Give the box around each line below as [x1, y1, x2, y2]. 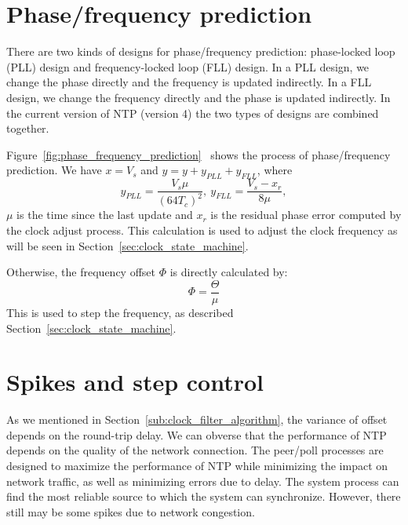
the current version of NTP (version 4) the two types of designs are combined [6, 104, 379, 121]
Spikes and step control [6, 366, 264, 398]
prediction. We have [6, 162, 102, 178]
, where [257, 162, 293, 178]
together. [6, 120, 49, 137]
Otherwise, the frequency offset [6, 264, 155, 280]
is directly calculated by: [169, 264, 288, 280]
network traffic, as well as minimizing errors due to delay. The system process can [6, 472, 399, 489]
